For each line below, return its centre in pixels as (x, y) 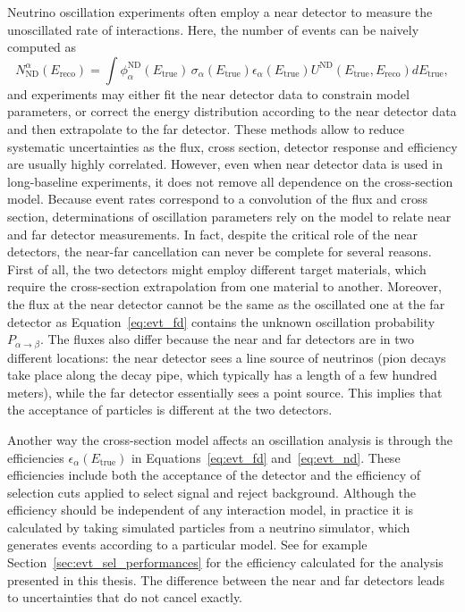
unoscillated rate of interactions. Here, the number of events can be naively (213, 29)
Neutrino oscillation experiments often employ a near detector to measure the (220, 12)
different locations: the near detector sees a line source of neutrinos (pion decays (227, 357)
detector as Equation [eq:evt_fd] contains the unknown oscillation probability (221, 321)
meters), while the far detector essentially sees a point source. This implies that (225, 392)
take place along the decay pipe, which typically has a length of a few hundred (222, 375)
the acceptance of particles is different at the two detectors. (170, 410)
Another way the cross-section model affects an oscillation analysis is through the (230, 439)
